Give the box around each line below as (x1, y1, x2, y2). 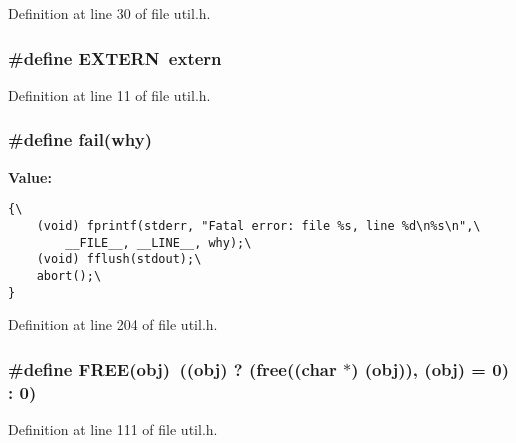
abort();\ (36, 268, 102, 283)
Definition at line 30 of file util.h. (8, 3, 211, 23)
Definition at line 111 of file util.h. (8, 418, 218, 439)
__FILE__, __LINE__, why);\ (65, 235, 252, 250)
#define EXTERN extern (8, 45, 222, 70)
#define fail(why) (8, 127, 152, 152)
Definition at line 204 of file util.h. (8, 314, 218, 335)
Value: (8, 166, 52, 187)
